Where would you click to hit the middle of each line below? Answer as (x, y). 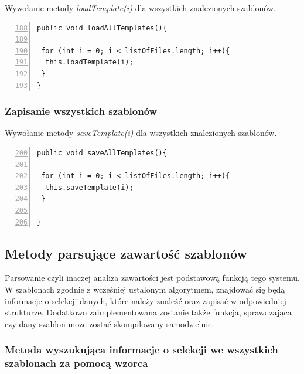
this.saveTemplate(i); (89, 187)
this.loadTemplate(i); (89, 62)
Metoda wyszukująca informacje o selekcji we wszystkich (141, 350)
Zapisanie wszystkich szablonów (81, 111)
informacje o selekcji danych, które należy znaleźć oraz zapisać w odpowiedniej (146, 300)
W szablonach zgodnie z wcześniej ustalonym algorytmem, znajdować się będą (145, 289)
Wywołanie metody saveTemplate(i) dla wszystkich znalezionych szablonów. (141, 133)
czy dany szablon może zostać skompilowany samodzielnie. (110, 323)
